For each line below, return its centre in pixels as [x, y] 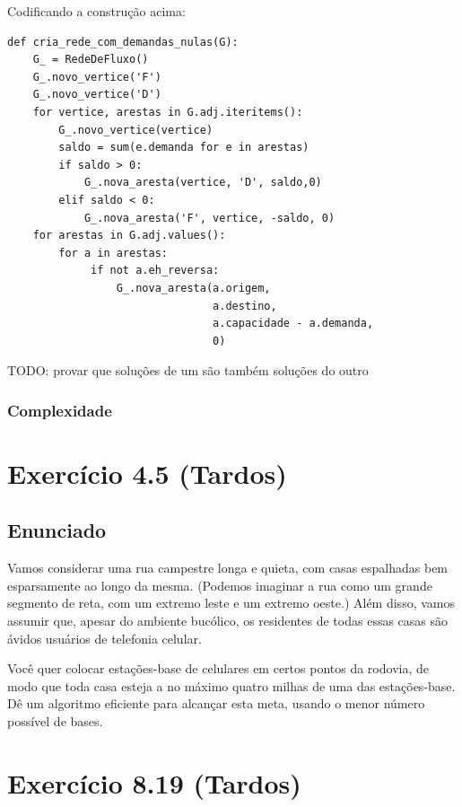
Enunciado [57, 530]
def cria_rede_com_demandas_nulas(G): [123, 42]
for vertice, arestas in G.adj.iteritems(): [168, 112]
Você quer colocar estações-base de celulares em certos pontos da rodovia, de [218, 668]
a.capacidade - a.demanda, [293, 324]
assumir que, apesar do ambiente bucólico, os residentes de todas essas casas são [228, 621]
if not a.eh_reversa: [155, 271]
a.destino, [245, 306]
